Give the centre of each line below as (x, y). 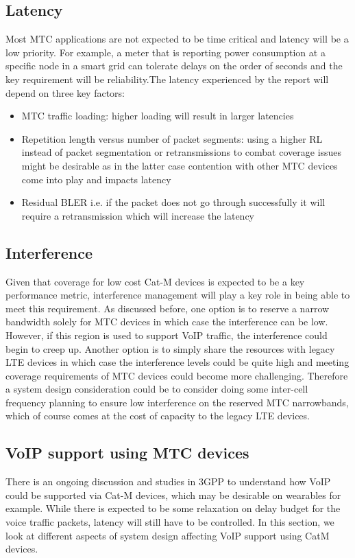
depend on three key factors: (65, 92)
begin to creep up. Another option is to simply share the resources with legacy (170, 348)
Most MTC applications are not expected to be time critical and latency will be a (177, 39)
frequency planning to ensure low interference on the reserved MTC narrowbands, (177, 402)
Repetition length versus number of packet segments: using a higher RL (172, 138)
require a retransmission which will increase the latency (138, 215)
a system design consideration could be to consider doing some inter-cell (157, 389)
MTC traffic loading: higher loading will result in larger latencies (158, 116)
